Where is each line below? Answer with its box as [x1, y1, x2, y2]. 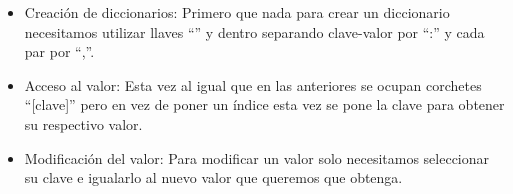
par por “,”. [24, 41, 95, 62]
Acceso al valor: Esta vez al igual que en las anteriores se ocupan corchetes [24, 74, 482, 95]
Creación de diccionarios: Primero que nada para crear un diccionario [24, 2, 450, 22]
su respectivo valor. [24, 113, 143, 134]
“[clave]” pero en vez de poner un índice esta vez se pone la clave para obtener [24, 94, 505, 115]
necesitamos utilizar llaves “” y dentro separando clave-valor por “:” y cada [24, 21, 485, 42]
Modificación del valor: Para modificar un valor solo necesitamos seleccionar [24, 147, 490, 168]
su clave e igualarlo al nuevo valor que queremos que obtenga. [24, 167, 403, 188]
